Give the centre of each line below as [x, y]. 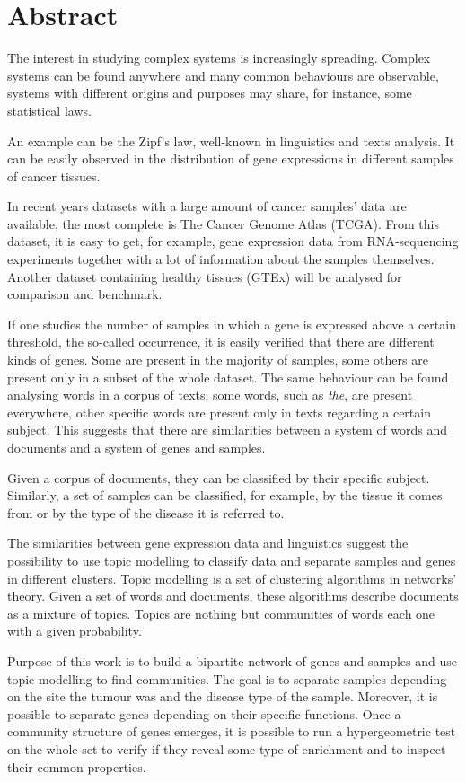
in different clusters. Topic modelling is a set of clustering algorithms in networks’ [232, 578]
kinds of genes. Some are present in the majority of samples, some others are [218, 360]
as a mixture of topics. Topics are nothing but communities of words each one [221, 613]
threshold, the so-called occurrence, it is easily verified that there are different [221, 342]
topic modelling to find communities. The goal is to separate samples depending [227, 678]
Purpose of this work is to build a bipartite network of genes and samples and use [233, 660]
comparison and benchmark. [85, 294]
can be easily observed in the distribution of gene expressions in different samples [231, 158]
